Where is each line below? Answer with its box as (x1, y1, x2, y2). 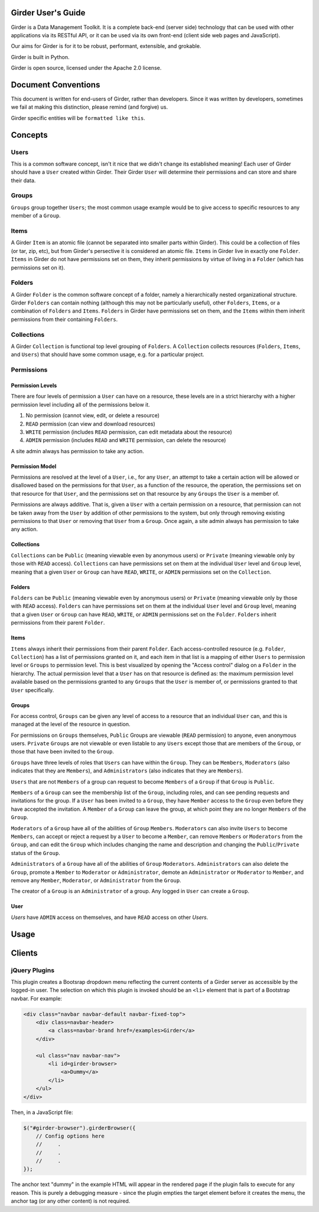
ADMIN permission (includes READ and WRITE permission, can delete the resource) (25, 437, 226, 444)
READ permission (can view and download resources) (25, 420, 156, 427)
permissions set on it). (11, 264, 65, 271)
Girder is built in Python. (11, 53, 70, 60)
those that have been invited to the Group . (11, 748, 115, 755)
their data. (11, 177, 36, 184)
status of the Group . (11, 849, 60, 856)
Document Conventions (11, 80, 100, 90)
